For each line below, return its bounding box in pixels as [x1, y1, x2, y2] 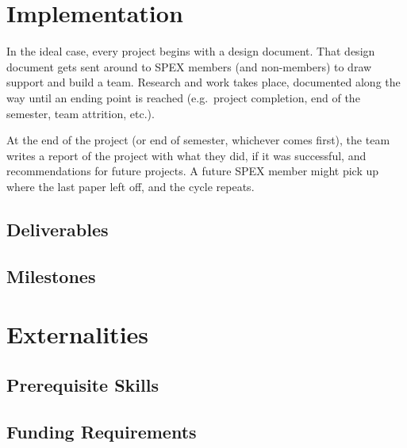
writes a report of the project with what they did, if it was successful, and [6, 147, 367, 163]
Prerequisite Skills [6, 372, 159, 396]
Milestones [6, 263, 96, 288]
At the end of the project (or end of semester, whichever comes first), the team [6, 132, 390, 148]
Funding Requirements [6, 419, 197, 443]
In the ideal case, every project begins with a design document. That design [6, 43, 375, 59]
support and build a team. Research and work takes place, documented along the [6, 74, 401, 90]
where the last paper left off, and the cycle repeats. [6, 178, 255, 194]
